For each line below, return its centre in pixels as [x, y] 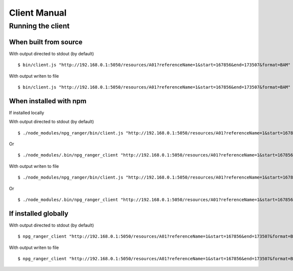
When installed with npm [48, 101]
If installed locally [27, 113]
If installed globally [39, 214]
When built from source [46, 42]
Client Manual [38, 13]
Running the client [39, 26]
